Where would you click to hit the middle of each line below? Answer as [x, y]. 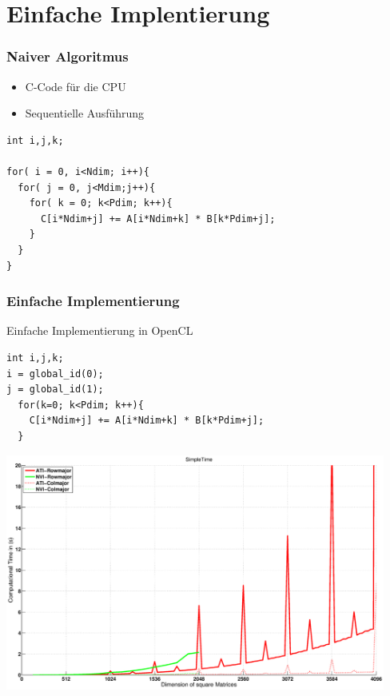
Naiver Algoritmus [68, 56]
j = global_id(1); [55, 390]
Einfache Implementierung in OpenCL [100, 330]
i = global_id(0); [55, 374]
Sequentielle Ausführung [85, 113]
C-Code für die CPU [76, 86]
